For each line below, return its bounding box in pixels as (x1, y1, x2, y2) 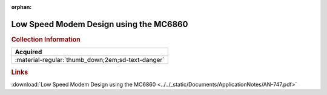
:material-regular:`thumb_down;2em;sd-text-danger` (15, 56, 165, 64)
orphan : (11, 4, 32, 10)
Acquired (15, 48, 42, 57)
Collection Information (11, 35, 81, 43)
